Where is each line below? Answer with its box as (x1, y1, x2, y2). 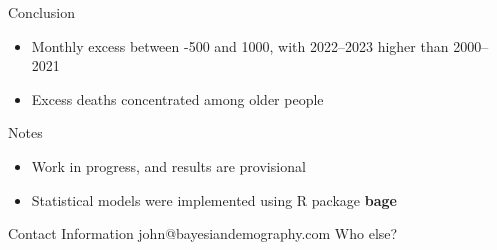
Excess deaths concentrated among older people (31, 88, 324, 109)
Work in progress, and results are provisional (31, 155, 306, 176)
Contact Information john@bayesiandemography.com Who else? (8, 223, 398, 244)
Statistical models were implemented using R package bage (31, 189, 397, 210)
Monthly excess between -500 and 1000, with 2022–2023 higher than (31, 35, 449, 56)
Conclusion (8, 2, 75, 22)
